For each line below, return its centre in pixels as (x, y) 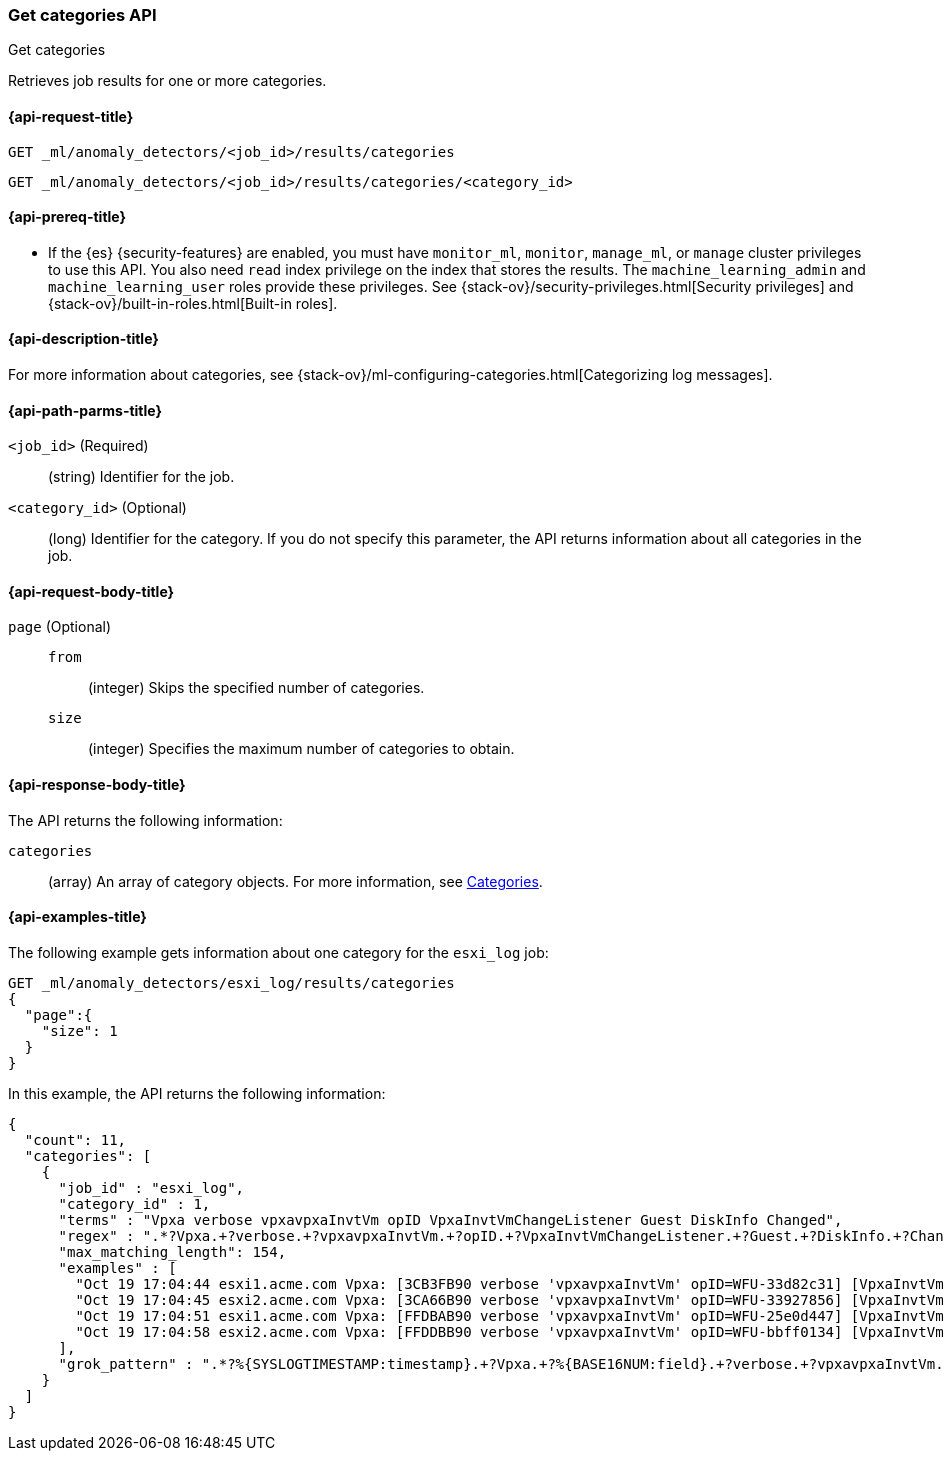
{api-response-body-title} (97, 785)
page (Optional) (60, 627)
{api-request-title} (71, 116)
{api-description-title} (83, 339)
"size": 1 (79, 1030)
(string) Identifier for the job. (141, 477)
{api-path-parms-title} (85, 410)
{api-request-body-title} (91, 591)
